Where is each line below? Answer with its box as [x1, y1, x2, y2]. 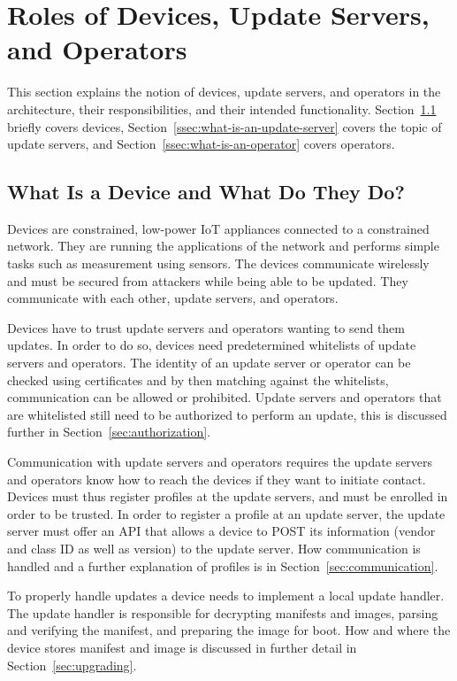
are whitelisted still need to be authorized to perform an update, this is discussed [7, 405, 447, 423]
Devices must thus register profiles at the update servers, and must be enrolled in [7, 487, 448, 506]
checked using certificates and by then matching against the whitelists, [7, 370, 389, 389]
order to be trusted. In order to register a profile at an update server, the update [7, 504, 446, 522]
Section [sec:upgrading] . [7, 655, 137, 674]
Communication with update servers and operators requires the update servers [7, 453, 433, 471]
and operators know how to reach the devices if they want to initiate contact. [7, 469, 426, 488]
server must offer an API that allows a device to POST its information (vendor [7, 522, 436, 540]
